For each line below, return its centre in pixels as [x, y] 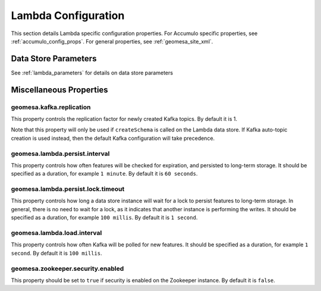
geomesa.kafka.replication [51, 107]
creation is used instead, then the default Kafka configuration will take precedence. [113, 138]
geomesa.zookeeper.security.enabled [67, 268]
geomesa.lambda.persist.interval [60, 154]
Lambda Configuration [68, 15]
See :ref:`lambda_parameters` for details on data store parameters [92, 73]
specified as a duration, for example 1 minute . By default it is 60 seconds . [104, 174]
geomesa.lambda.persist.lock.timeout [68, 189]
